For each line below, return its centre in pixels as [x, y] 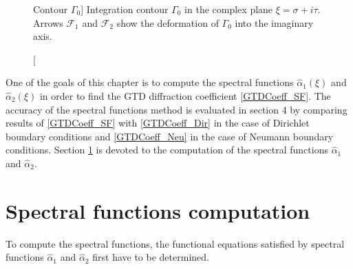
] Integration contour [125, 9]
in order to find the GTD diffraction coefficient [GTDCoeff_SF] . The [185, 95]
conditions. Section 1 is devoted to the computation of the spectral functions [167, 150]
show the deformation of [168, 22]
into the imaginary [274, 22]
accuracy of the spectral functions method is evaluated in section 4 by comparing [176, 109]
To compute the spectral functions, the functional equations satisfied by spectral [175, 243]
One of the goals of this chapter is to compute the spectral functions [150, 82]
